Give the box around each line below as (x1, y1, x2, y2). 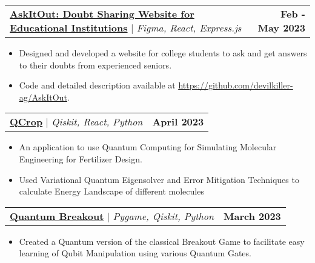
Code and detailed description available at (19, 79, 176, 92)
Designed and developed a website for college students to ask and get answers (19, 47, 307, 59)
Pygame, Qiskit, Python (113, 208, 214, 223)
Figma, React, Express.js (136, 21, 242, 35)
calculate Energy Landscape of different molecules (19, 185, 204, 198)
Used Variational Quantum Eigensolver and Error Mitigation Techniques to (19, 173, 299, 185)
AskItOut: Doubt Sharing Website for (10, 7, 194, 21)
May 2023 (257, 21, 305, 35)
